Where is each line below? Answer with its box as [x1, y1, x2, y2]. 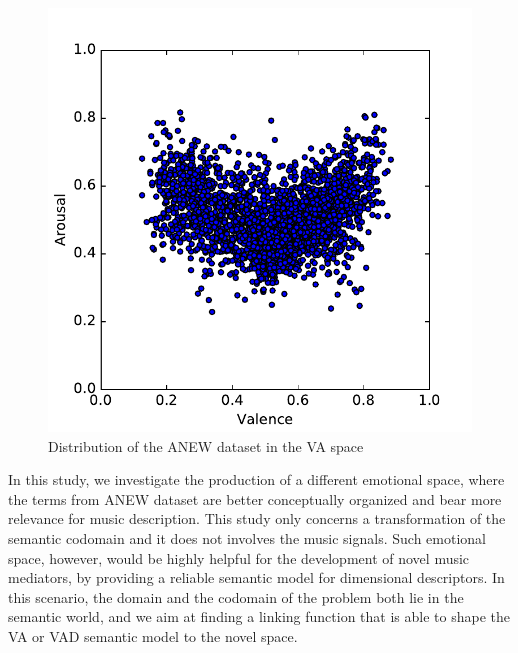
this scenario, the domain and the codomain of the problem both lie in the [8, 586, 464, 607]
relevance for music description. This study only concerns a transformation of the [8, 508, 506, 529]
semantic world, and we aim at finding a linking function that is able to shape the [8, 606, 510, 627]
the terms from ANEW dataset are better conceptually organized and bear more [8, 488, 502, 509]
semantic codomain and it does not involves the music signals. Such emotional [8, 527, 486, 548]
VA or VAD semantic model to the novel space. [8, 625, 298, 646]
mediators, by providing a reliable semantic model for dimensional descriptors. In [8, 567, 505, 588]
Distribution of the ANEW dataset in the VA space [48, 435, 364, 456]
